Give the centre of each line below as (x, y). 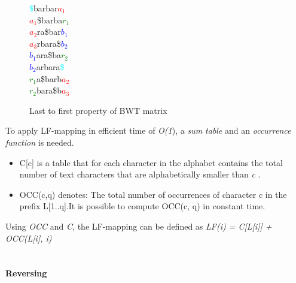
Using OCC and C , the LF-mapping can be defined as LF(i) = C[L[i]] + (139, 226)
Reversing (26, 273)
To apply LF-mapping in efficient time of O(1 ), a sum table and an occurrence (148, 130)
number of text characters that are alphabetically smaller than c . (140, 174)
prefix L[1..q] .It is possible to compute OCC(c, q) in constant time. (142, 206)
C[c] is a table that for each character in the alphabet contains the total (151, 162)
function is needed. (40, 142)
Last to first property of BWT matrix (98, 110)
